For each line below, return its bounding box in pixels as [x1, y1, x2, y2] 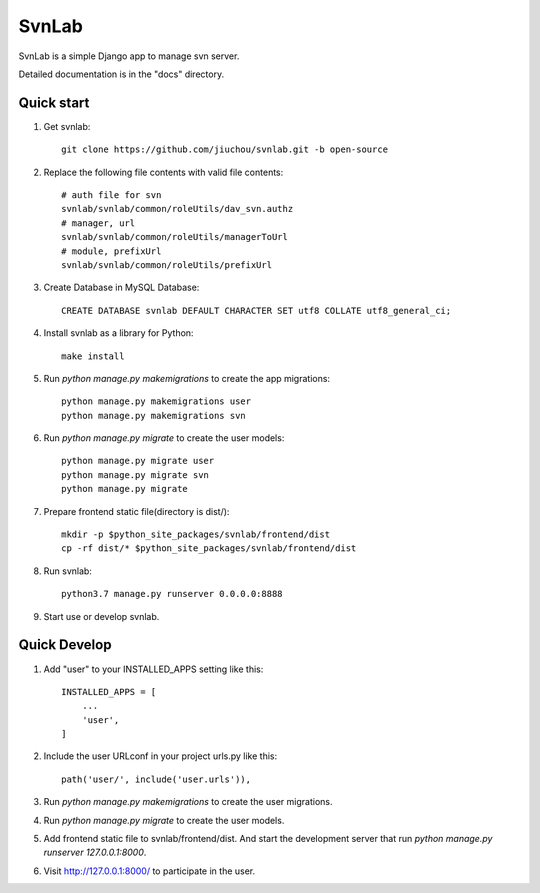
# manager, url [61, 217, 136, 229]
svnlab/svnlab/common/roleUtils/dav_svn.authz [61, 203, 294, 215]
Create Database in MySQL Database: [43, 281, 200, 294]
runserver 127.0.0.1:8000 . [43, 846, 147, 859]
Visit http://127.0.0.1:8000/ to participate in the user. [43, 865, 256, 877]
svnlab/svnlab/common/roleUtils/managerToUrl [61, 231, 289, 243]
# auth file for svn [61, 190, 162, 201]
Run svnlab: [43, 565, 92, 577]
